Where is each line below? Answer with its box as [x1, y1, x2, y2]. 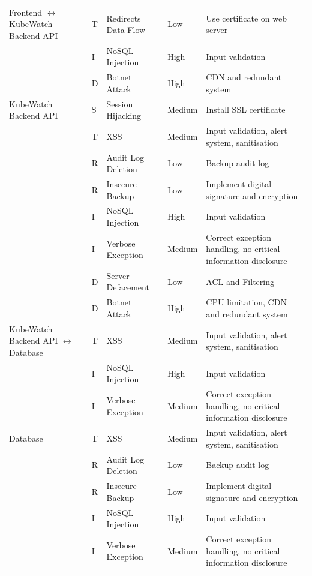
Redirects [106, 11, 141, 24]
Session [106, 97, 133, 110]
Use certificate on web [206, 11, 287, 24]
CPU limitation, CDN [206, 296, 287, 308]
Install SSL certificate [206, 103, 286, 116]
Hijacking [106, 109, 142, 122]
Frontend [9, 5, 43, 18]
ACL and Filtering [206, 275, 274, 287]
